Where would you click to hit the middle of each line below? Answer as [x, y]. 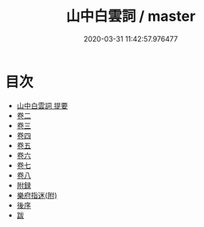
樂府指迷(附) [37, 195]
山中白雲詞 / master [131, 16]
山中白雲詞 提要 [42, 105]
